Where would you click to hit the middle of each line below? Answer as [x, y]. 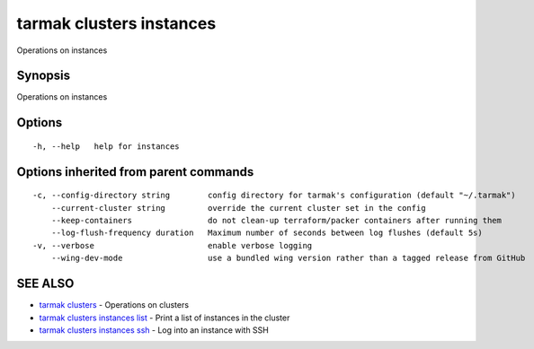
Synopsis [44, 76]
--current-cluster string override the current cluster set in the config [238, 208]
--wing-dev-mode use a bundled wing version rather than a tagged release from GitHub [288, 258]
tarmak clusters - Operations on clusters [114, 305]
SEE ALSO [45, 284]
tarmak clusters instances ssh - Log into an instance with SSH [154, 330]
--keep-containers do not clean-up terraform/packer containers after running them [276, 221]
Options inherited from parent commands [135, 172]
